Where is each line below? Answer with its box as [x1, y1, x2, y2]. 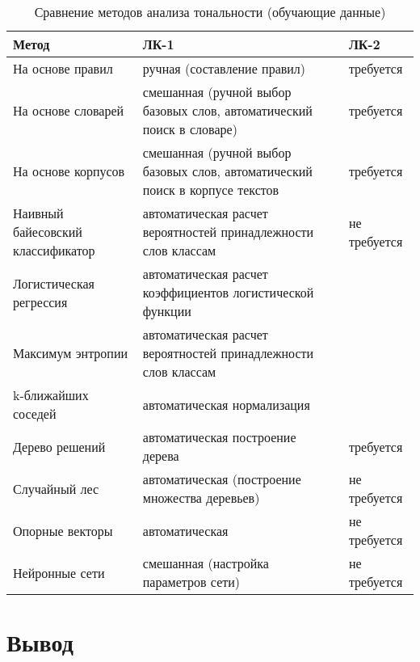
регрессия [13, 292, 68, 311]
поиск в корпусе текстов [142, 180, 279, 199]
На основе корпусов [13, 162, 125, 180]
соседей [13, 404, 57, 423]
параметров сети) [142, 572, 241, 591]
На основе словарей [13, 101, 124, 120]
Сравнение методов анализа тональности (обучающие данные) [34, 2, 386, 21]
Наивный [13, 204, 64, 222]
